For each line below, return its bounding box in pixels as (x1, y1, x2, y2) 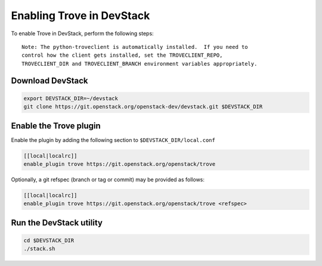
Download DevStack (11, 75, 89, 86)
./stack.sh (23, 245, 55, 252)
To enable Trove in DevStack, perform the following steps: (11, 30, 154, 37)
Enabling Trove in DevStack (11, 9, 150, 22)
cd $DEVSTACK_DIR (23, 237, 75, 244)
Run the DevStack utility (11, 218, 103, 228)
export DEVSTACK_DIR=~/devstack (23, 95, 119, 101)
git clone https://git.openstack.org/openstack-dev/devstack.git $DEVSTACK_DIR (23, 103, 263, 110)
